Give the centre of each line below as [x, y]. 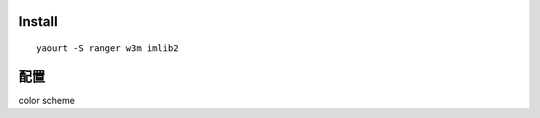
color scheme [46, 100]
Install [38, 21]
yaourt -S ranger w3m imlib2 [107, 48]
